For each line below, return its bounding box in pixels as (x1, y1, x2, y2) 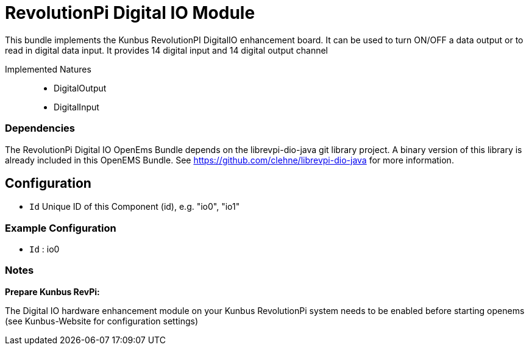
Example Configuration (5, 221, 116, 234)
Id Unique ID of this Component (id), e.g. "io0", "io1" (29, 201, 240, 212)
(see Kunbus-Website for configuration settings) (5, 315, 198, 326)
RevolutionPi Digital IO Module (5, 2, 255, 23)
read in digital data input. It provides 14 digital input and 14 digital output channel (5, 45, 328, 55)
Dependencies (5, 122, 76, 135)
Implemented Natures (5, 63, 91, 74)
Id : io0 (29, 244, 60, 255)
